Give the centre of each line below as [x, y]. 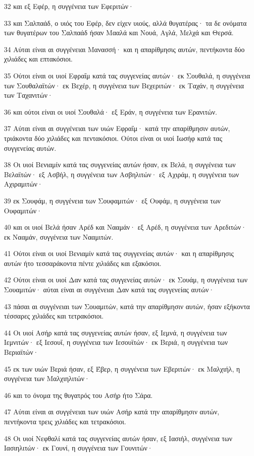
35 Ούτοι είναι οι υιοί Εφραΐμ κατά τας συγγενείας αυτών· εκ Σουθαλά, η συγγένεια [127, 75]
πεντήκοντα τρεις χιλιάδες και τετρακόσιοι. [65, 421]
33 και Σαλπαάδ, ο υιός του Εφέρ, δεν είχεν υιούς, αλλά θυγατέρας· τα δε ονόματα [126, 23]
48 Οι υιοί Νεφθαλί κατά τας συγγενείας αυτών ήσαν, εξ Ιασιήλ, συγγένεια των [118, 438]
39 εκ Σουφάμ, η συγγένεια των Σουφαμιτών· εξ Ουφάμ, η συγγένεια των [112, 200]
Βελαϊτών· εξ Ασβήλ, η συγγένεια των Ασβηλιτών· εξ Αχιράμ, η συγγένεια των [122, 174]
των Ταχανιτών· [28, 95]
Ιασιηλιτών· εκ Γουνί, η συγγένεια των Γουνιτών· [78, 448]
